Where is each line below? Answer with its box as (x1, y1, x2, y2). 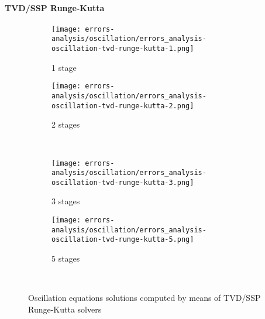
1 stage (51, 61, 77, 73)
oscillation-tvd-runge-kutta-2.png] (51, 101, 194, 110)
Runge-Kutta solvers (28, 303, 102, 315)
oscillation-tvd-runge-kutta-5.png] (51, 235, 194, 244)
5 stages (51, 252, 80, 265)
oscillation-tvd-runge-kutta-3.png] (51, 178, 194, 187)
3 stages (51, 195, 80, 207)
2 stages (51, 118, 80, 131)
